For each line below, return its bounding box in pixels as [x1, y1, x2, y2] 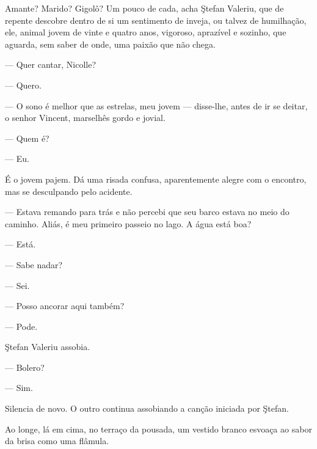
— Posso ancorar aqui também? [5, 299, 125, 312]
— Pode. [5, 319, 38, 332]
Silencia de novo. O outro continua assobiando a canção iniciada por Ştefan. [5, 402, 289, 415]
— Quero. [5, 78, 42, 91]
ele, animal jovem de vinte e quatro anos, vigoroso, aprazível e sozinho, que [5, 26, 286, 38]
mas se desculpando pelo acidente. [5, 184, 133, 197]
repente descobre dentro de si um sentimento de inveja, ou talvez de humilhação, [5, 13, 307, 26]
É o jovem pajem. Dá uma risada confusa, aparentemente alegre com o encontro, [5, 172, 307, 185]
